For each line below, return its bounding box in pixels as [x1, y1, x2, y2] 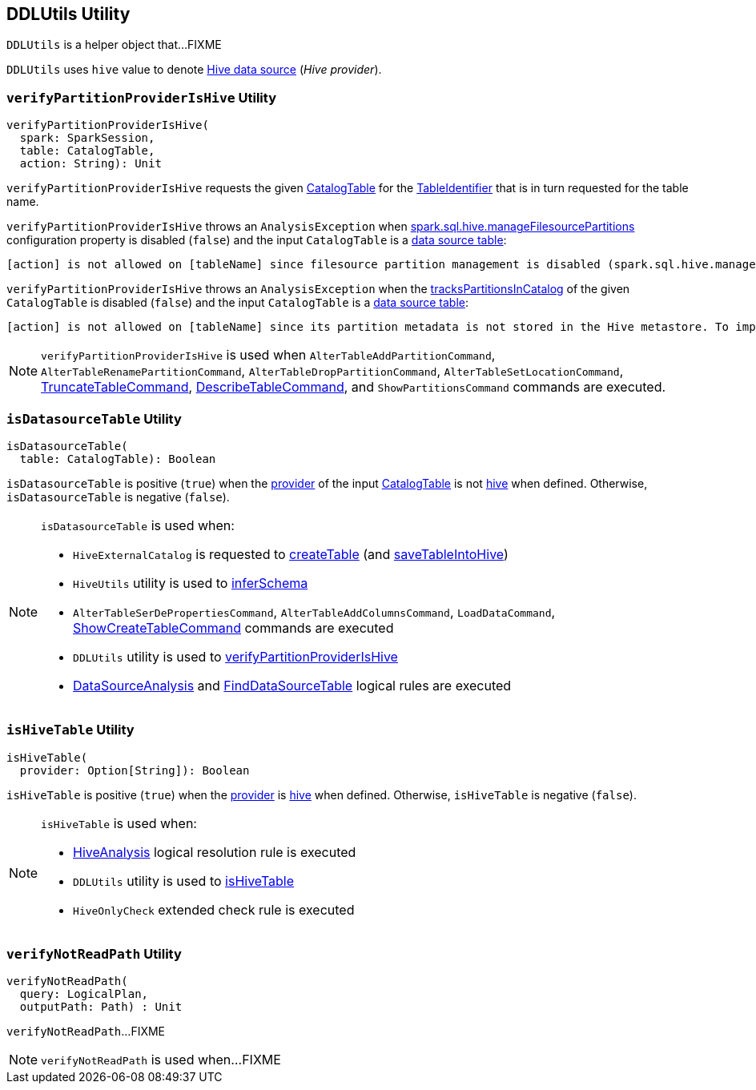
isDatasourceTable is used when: [41, 517, 235, 533]
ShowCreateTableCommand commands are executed [73, 619, 394, 636]
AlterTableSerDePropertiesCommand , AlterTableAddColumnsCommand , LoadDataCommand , [73, 603, 556, 620]
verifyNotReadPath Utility [6, 946, 182, 963]
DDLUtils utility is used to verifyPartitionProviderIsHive [73, 648, 398, 665]
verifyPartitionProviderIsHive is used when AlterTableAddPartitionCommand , [41, 347, 496, 364]
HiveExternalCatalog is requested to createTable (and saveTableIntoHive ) [73, 545, 509, 562]
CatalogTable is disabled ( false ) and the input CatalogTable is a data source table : [6, 296, 469, 310]
